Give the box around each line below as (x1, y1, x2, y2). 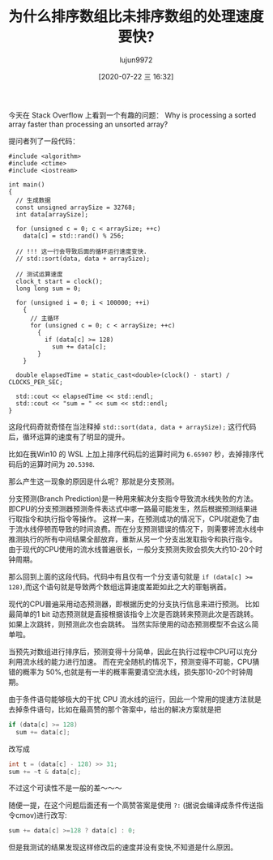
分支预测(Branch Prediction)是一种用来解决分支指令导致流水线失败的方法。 (8, 494, 258, 503)
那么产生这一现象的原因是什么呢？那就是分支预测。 (8, 476, 179, 486)
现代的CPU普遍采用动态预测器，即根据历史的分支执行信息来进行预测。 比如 (8, 599, 260, 609)
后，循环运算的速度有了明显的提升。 (8, 431, 130, 442)
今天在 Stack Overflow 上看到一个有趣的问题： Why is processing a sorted (8, 110, 257, 120)
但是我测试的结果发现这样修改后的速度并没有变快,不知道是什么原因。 (8, 842, 238, 852)
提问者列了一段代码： (8, 135, 79, 146)
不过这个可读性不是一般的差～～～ (8, 783, 122, 793)
